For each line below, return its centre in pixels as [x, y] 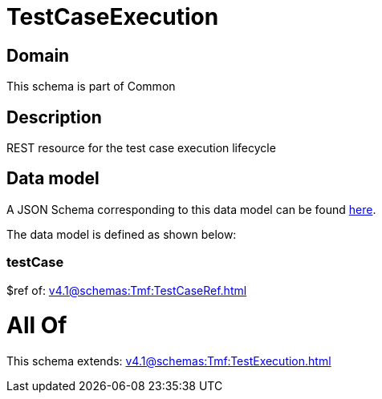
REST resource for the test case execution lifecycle [141, 148]
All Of [37, 326]
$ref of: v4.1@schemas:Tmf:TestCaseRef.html [127, 290]
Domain [38, 55]
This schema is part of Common [91, 87]
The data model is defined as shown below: [122, 234]
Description [54, 117]
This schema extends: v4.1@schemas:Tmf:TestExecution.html [169, 361]
